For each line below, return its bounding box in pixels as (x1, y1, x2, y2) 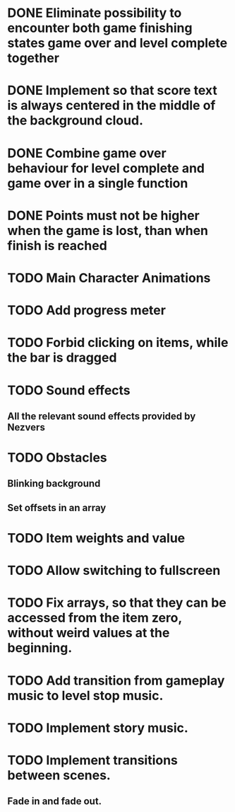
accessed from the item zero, (7, 610, 182, 626)
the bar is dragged (7, 350, 117, 366)
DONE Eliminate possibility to (7, 5, 182, 21)
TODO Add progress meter (7, 302, 166, 319)
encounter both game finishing (7, 20, 193, 36)
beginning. (7, 640, 73, 656)
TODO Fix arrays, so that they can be (7, 595, 227, 611)
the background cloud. (7, 113, 143, 129)
